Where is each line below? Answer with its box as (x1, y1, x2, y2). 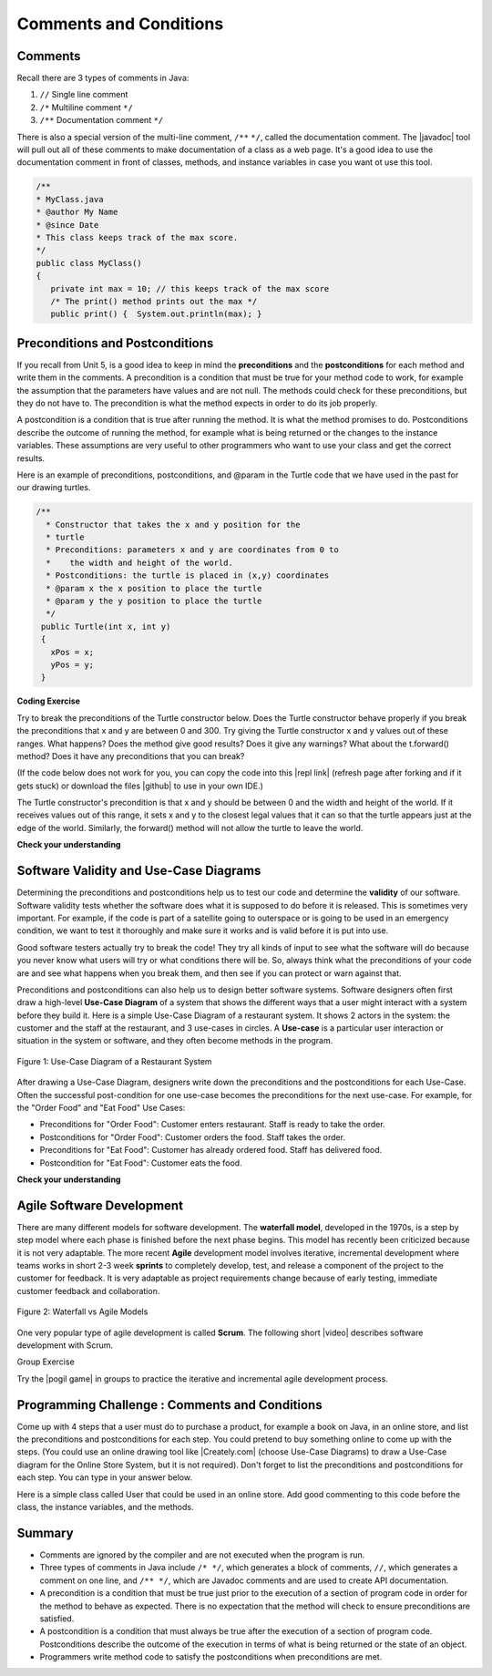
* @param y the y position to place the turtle (46, 596, 262, 606)
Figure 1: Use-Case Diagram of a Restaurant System (16, 1055, 213, 1066)
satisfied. (39, 1613, 75, 1624)
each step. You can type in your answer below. (16, 1472, 193, 1483)
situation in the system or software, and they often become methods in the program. (16, 1035, 333, 1046)
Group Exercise (16, 1356, 75, 1367)
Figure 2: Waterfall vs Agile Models (16, 1306, 149, 1317)
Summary (16, 1525, 74, 1540)
